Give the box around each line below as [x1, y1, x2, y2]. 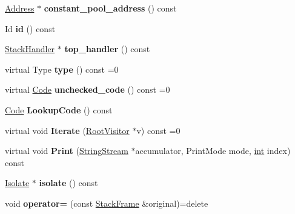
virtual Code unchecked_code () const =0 [5, 83, 170, 96]
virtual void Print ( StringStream [5, 144, 128, 157]
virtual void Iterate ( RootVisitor [5, 124, 130, 136]
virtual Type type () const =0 [5, 62, 119, 75]
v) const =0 [136, 124, 181, 136]
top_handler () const [64, 42, 150, 55]
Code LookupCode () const [5, 103, 113, 116]
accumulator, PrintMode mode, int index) [135, 144, 291, 157]
